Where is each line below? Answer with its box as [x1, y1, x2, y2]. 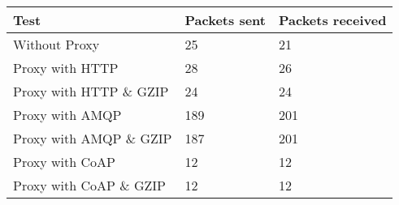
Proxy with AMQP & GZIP [13, 129, 172, 147]
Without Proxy [13, 35, 100, 53]
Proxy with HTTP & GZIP [13, 82, 169, 100]
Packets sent [184, 11, 266, 29]
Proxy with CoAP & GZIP [13, 176, 166, 194]
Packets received [278, 11, 387, 29]
